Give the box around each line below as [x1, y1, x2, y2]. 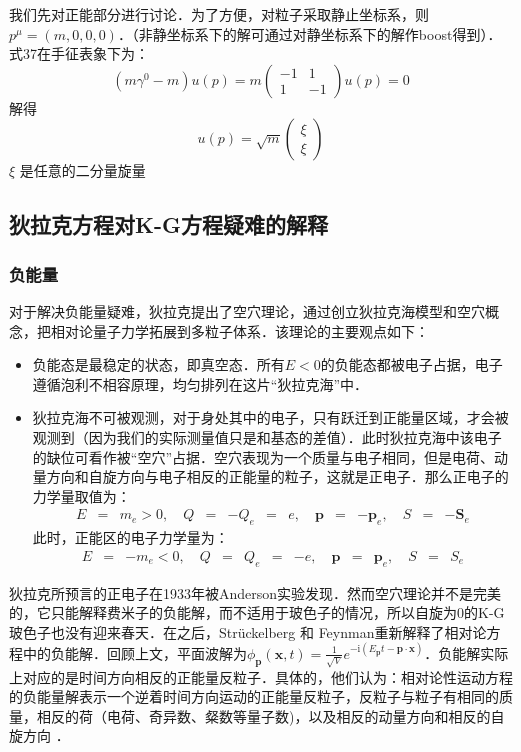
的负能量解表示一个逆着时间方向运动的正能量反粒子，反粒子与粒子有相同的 [9, 686, 499, 707]
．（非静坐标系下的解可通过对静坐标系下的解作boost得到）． [117, 23, 502, 44]
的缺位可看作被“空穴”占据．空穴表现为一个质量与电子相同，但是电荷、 [32, 446, 495, 467]
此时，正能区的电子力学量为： [32, 527, 229, 548]
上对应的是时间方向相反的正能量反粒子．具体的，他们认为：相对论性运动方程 [9, 666, 513, 687]
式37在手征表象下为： [9, 43, 149, 64]
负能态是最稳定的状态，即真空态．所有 [32, 354, 285, 375]
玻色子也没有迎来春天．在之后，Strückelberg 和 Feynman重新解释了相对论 [9, 621, 487, 642]
